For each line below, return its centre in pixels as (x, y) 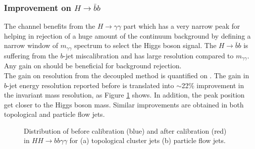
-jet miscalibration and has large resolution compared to (148, 55)
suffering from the (31, 55)
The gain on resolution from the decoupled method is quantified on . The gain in (127, 75)
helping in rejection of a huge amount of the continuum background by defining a (127, 35)
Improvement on (38, 7)
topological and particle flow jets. (54, 114)
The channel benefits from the (50, 26)
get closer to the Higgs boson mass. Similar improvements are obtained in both (124, 104)
